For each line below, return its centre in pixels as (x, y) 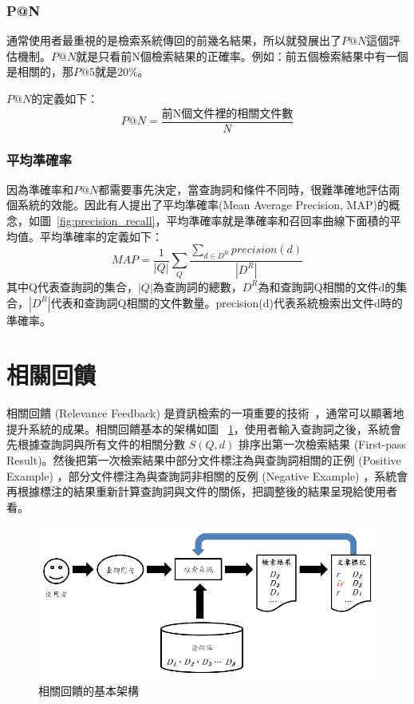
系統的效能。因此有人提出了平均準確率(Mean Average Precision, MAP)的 (203, 205)
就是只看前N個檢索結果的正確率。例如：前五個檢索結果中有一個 (242, 55)
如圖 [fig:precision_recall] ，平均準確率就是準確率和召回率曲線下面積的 (209, 221)
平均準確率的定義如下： (101, 236)
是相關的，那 (40, 71)
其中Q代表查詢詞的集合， (72, 286)
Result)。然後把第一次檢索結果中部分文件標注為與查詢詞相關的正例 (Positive (204, 460)
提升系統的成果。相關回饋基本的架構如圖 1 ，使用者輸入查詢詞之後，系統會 (204, 428)
